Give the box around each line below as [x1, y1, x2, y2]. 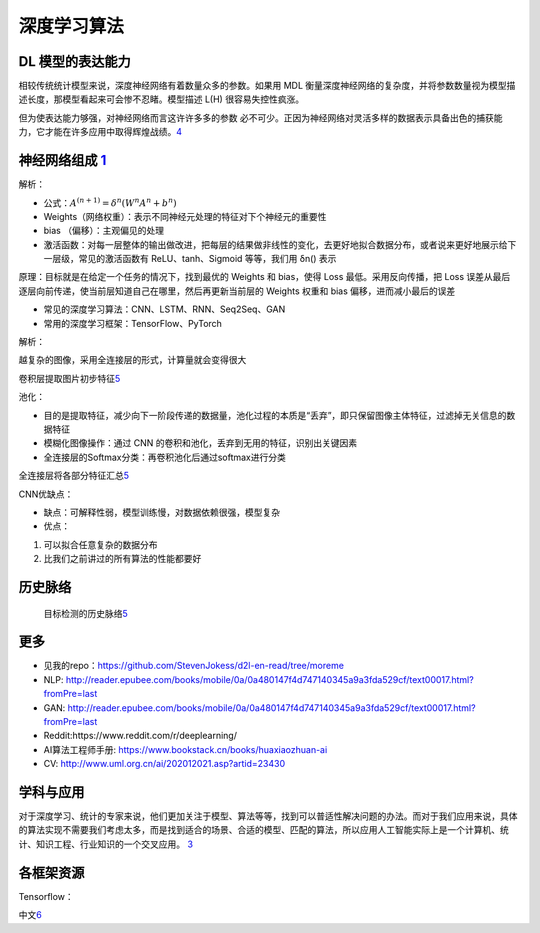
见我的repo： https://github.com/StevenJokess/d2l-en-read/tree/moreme [43, 660, 345, 672]
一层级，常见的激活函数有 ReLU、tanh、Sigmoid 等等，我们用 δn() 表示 [43, 253, 337, 265]
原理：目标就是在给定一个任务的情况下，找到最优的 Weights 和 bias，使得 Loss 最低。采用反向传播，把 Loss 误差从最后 [18, 271, 511, 283]
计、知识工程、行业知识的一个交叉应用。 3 [18, 838, 194, 850]
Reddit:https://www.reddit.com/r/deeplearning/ [43, 730, 237, 742]
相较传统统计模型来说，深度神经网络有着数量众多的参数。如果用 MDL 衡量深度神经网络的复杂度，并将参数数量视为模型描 [18, 80, 516, 92]
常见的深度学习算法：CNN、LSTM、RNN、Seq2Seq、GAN [43, 303, 286, 315]
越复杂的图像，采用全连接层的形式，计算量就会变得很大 [18, 354, 247, 366]
